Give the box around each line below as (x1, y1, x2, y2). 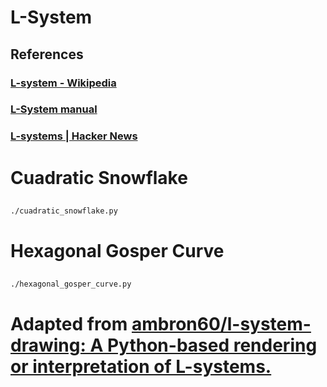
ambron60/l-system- (131, 313, 312, 336)
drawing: (10, 334, 87, 357)
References (10, 46, 84, 63)
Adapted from (10, 313, 128, 336)
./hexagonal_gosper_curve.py (10, 279, 132, 290)
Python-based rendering (106, 334, 318, 357)
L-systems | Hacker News (10, 129, 138, 143)
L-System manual (10, 102, 98, 116)
